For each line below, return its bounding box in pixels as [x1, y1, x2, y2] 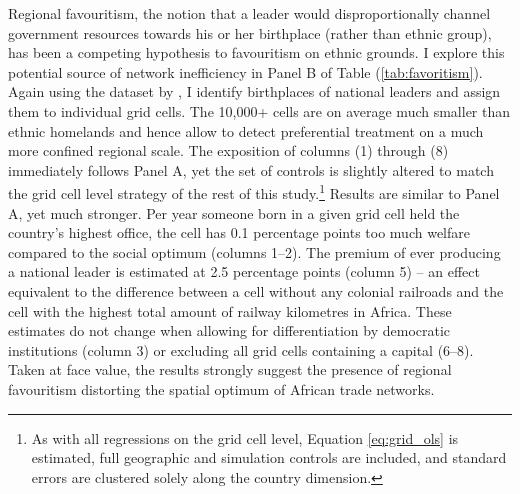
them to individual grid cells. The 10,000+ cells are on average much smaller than [8, 100, 511, 121]
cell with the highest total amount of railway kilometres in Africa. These [8, 300, 452, 321]
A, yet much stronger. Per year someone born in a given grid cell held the [8, 202, 460, 223]
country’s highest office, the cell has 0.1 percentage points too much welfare [8, 222, 470, 243]
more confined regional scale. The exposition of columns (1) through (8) [8, 140, 449, 161]
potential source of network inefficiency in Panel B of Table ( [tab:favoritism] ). [8, 61, 483, 82]
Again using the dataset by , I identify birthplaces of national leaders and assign [8, 81, 501, 102]
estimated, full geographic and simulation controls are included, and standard [31, 447, 507, 468]
